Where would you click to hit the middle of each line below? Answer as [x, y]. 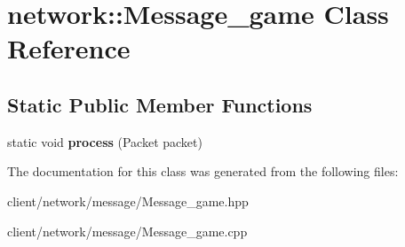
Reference [69, 48]
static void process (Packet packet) [105, 141]
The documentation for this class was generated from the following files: [203, 171]
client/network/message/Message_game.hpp [128, 201]
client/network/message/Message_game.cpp [127, 231]
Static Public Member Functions [160, 104]
